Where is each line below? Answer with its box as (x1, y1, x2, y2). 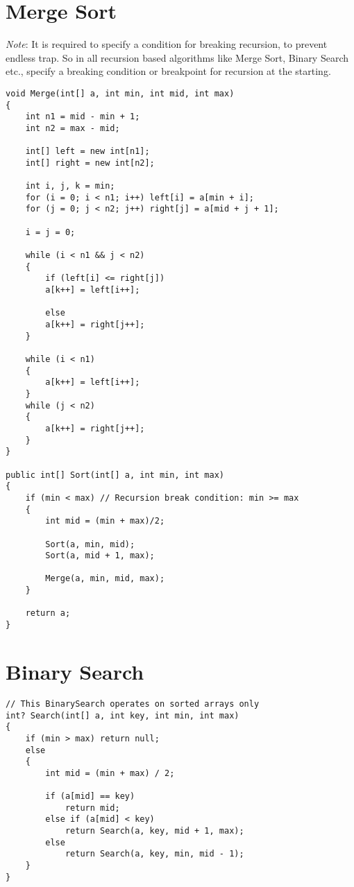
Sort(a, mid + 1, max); (45, 551, 155, 561)
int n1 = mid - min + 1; (25, 112, 140, 122)
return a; (25, 608, 71, 619)
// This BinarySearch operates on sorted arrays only (6, 698, 260, 709)
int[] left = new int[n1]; (25, 146, 150, 157)
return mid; (65, 802, 120, 813)
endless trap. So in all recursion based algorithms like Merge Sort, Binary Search (6, 50, 349, 64)
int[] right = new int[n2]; (25, 157, 155, 168)
